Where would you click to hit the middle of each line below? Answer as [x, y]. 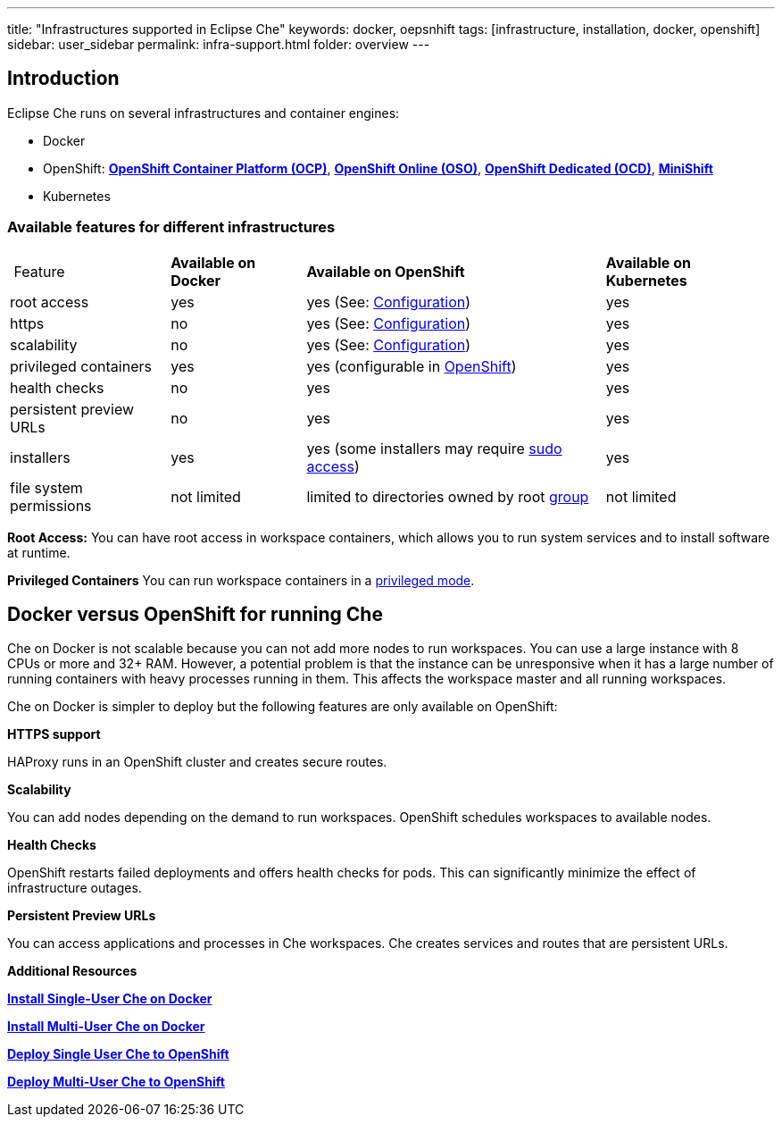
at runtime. [39, 552]
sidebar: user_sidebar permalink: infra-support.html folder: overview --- [219, 44]
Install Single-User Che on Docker [110, 999]
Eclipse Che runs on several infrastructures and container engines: [204, 113]
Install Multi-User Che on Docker [106, 1027]
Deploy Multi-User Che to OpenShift [116, 1082]
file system [46, 487]
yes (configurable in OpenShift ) [412, 366]
